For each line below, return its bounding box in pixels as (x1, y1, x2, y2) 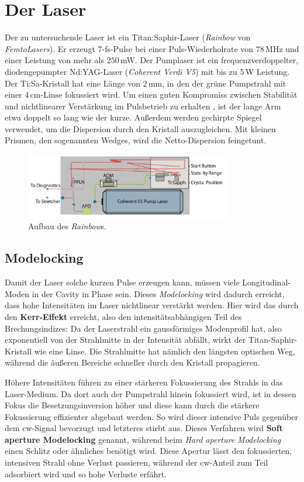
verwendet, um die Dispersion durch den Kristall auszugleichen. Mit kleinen (5, 122, 276, 135)
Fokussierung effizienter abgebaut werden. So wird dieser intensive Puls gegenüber (5, 410, 298, 422)
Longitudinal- (242, 276, 291, 288)
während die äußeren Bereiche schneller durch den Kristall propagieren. (5, 356, 260, 369)
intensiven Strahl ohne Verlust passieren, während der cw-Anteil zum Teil (5, 456, 268, 469)
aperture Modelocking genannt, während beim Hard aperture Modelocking (5, 433, 281, 445)
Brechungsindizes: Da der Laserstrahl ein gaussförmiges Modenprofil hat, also (5, 322, 282, 334)
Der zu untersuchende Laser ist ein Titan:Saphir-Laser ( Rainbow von (5, 31, 251, 43)
